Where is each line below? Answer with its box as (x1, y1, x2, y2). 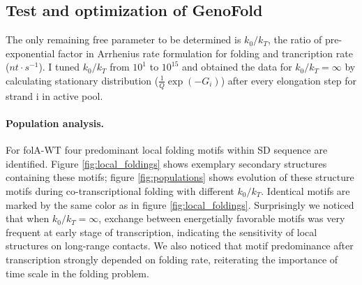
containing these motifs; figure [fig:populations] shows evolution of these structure (6, 170, 354, 184)
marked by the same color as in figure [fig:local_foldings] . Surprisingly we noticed (6, 197, 354, 212)
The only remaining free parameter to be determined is (6, 32, 241, 47)
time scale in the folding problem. (6, 265, 149, 280)
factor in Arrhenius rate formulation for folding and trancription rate (58, 45, 353, 60)
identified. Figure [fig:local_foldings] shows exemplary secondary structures (6, 156, 327, 170)
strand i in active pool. (6, 88, 103, 103)
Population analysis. (6, 116, 105, 130)
